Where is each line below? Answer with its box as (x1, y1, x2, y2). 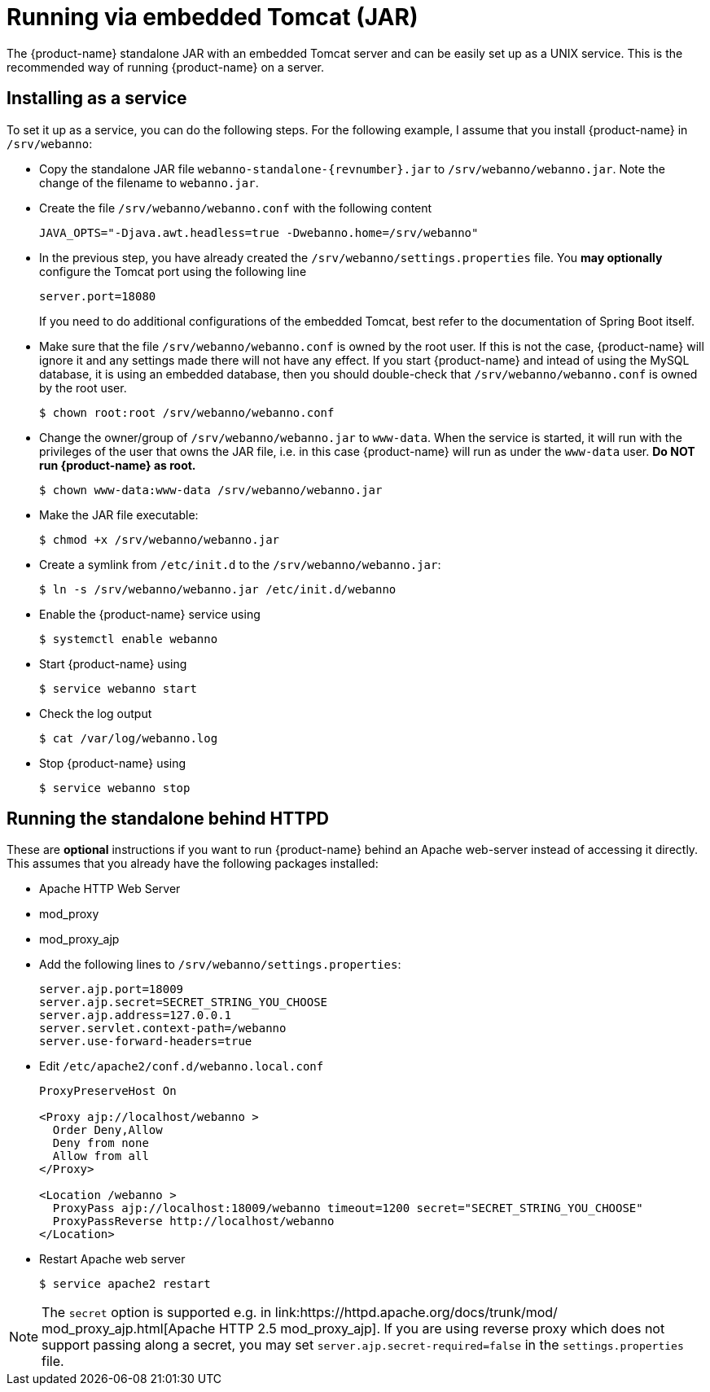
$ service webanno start (39, 681, 197, 695)
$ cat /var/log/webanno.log (39, 731, 218, 745)
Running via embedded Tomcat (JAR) (7, 3, 419, 31)
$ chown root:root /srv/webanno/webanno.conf (39, 405, 335, 419)
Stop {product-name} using (39, 755, 186, 770)
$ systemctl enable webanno (39, 632, 218, 646)
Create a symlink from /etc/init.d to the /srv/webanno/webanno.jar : (39, 557, 441, 571)
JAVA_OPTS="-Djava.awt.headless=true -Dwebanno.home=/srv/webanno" (39, 225, 479, 239)
